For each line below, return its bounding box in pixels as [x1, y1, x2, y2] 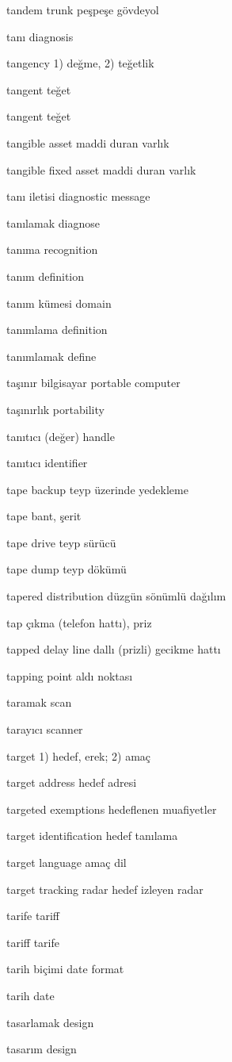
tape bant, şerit [6, 508, 82, 524]
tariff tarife [6, 934, 59, 950]
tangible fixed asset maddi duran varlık [6, 161, 196, 178]
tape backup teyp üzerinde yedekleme [6, 481, 188, 497]
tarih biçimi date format [6, 960, 124, 977]
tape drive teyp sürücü [6, 534, 116, 550]
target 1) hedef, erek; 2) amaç [6, 747, 151, 764]
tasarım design [6, 1041, 77, 1057]
